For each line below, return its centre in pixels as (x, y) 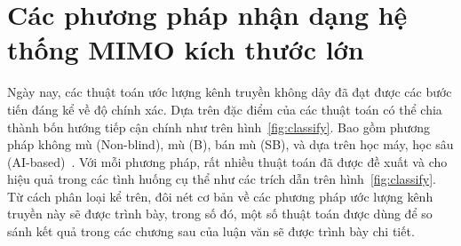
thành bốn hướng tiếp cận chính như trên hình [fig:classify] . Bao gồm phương (219, 127)
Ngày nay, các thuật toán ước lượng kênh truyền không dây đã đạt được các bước (230, 92)
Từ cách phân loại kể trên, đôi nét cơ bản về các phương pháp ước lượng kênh (220, 196)
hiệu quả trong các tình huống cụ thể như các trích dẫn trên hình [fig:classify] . (222, 179)
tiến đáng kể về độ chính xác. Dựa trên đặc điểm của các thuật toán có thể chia (225, 109)
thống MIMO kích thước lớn (186, 49)
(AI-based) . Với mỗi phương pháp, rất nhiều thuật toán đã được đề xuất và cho (227, 161)
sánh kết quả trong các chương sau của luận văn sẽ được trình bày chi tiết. (211, 231)
